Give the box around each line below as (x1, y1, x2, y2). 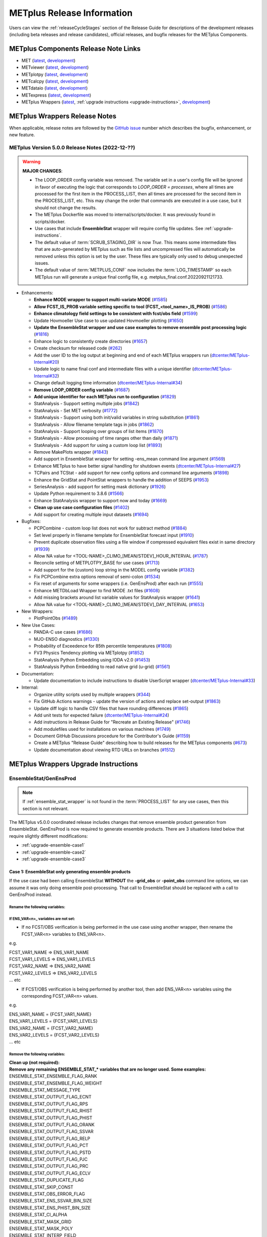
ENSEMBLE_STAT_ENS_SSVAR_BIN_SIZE (9, 1198, 92, 1204)
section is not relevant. (22, 806, 69, 811)
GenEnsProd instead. (9, 892, 52, 898)
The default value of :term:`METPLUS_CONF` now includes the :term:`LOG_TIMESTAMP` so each (35, 267, 232, 273)
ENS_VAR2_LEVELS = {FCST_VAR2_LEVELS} (9, 1032, 100, 1038)
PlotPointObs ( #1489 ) (34, 615, 78, 621)
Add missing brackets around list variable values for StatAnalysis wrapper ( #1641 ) (34, 594, 200, 601)
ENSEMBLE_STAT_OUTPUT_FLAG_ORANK (9, 1122, 95, 1128)
